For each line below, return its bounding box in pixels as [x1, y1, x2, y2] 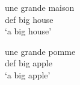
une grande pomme [5, 45, 76, 57]
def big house [5, 13, 54, 25]
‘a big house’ [5, 25, 52, 37]
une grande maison [5, 1, 75, 13]
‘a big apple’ [5, 68, 51, 81]
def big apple [5, 57, 52, 69]
